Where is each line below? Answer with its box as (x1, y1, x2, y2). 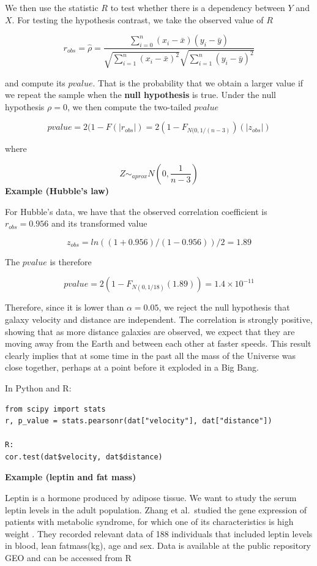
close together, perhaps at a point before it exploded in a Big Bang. (5, 361, 259, 374)
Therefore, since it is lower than (5, 301, 124, 314)
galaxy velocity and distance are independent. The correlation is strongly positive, (5, 312, 313, 325)
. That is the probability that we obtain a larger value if (92, 76, 304, 89)
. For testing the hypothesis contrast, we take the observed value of (12, 13, 264, 26)
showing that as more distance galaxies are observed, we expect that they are (5, 325, 295, 338)
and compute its (5, 76, 65, 89)
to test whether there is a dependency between (110, 1, 285, 13)
